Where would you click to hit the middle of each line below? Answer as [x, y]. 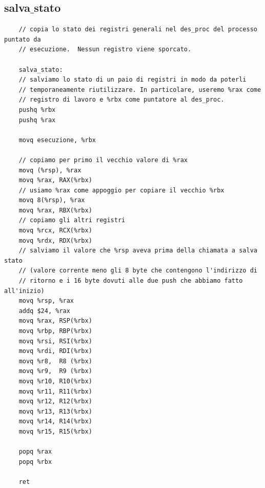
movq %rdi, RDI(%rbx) [55, 351]
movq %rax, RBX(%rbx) [55, 210]
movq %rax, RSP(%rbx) [55, 321]
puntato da [23, 39]
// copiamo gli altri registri [72, 220]
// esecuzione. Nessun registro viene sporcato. [105, 50]
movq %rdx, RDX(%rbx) [55, 240]
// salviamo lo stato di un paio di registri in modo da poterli [132, 80]
